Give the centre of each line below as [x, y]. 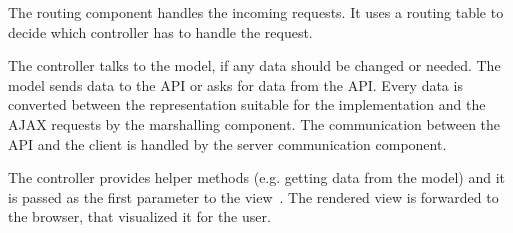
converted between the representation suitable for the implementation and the [247, 104]
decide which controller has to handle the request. [160, 31]
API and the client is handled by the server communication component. [227, 143]
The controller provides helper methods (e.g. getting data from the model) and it [256, 177]
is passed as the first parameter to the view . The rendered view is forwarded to [253, 196]
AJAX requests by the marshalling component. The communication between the [254, 123]
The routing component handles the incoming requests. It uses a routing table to [256, 12]
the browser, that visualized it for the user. [139, 216]
